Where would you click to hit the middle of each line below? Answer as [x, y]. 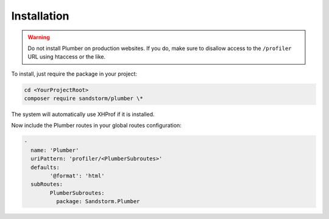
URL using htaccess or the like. [67, 57]
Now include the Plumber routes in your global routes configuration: [97, 126]
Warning [39, 37]
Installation [40, 16]
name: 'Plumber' [55, 150]
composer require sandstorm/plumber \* [83, 99]
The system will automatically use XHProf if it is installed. [83, 114]
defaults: [45, 167]
